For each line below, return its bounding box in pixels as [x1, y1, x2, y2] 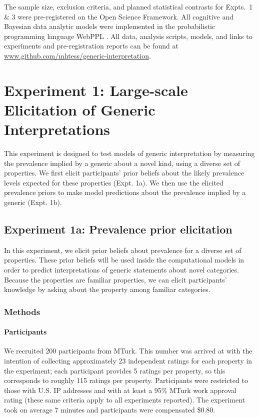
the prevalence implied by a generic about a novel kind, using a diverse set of [4, 157, 240, 168]
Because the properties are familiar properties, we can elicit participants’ [4, 274, 227, 284]
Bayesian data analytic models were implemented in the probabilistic [4, 21, 215, 31]
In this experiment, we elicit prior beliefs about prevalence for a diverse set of [4, 244, 241, 255]
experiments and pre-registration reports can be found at [4, 40, 178, 51]
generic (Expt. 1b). [4, 197, 62, 207]
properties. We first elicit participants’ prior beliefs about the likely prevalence [4, 167, 244, 178]
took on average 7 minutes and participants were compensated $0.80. [4, 404, 215, 414]
